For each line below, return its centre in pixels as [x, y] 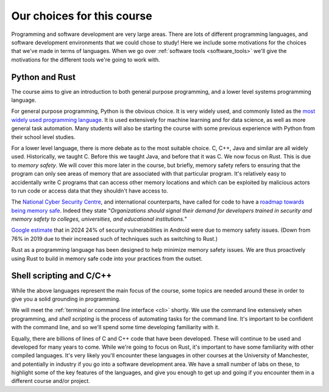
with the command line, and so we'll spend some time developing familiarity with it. [115, 327]
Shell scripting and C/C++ [62, 276]
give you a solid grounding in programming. [66, 299]
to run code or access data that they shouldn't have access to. [90, 191]
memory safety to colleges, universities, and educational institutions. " [99, 219]
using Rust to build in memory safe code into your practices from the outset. [107, 258]
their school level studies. [43, 137]
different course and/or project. [51, 381]
